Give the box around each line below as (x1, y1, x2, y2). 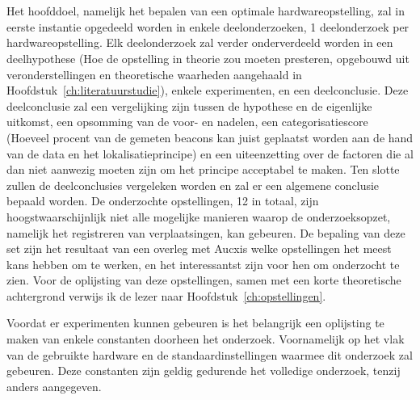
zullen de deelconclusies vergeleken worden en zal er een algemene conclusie (6, 176, 380, 193)
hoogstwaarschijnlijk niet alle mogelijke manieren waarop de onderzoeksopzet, (6, 208, 391, 225)
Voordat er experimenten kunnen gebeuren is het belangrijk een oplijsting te (6, 314, 384, 331)
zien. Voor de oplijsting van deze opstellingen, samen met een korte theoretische (6, 272, 401, 288)
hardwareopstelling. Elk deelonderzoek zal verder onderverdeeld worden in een (6, 34, 393, 51)
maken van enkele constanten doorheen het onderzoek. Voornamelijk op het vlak (6, 331, 405, 347)
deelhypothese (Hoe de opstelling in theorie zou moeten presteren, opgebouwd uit (6, 49, 409, 66)
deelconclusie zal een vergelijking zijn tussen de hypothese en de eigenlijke (6, 97, 372, 114)
